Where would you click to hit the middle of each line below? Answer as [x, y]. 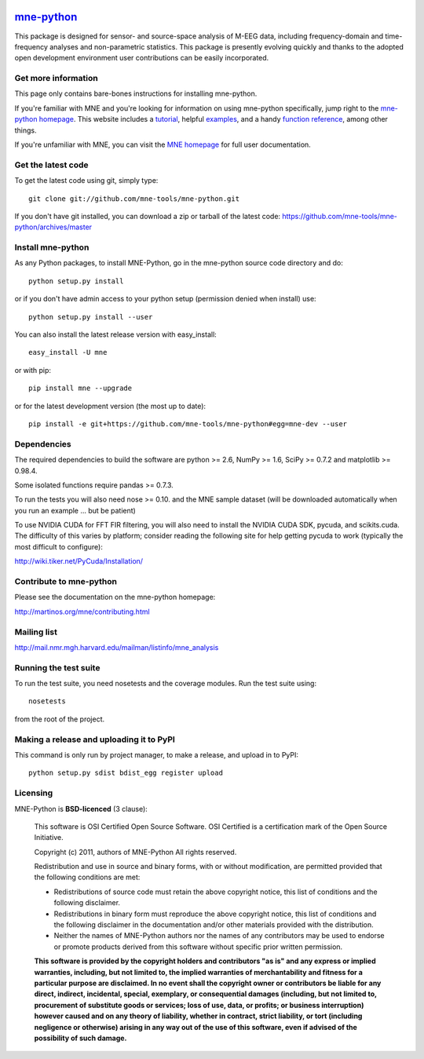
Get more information [56, 79]
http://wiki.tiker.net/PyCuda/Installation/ [79, 561]
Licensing [34, 793]
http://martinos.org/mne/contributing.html [82, 612]
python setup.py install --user [91, 317]
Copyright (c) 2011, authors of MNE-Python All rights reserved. [135, 852]
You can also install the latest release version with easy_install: [116, 334]
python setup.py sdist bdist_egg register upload [126, 773]
